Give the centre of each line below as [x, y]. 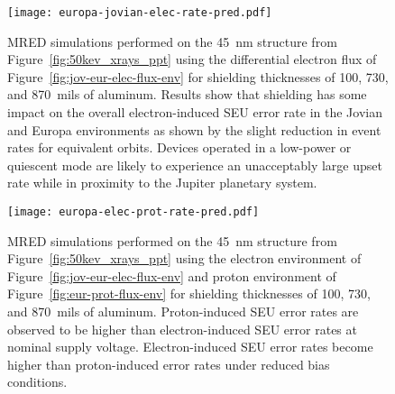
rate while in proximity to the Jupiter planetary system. [162, 183]
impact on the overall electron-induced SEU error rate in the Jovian [195, 112]
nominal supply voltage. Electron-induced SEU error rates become [190, 347]
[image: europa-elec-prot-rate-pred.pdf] [133, 212]
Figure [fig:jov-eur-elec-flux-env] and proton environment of [172, 275]
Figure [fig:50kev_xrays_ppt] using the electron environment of [184, 258]
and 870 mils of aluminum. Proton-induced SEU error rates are [183, 312]
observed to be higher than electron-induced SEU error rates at [182, 329]
